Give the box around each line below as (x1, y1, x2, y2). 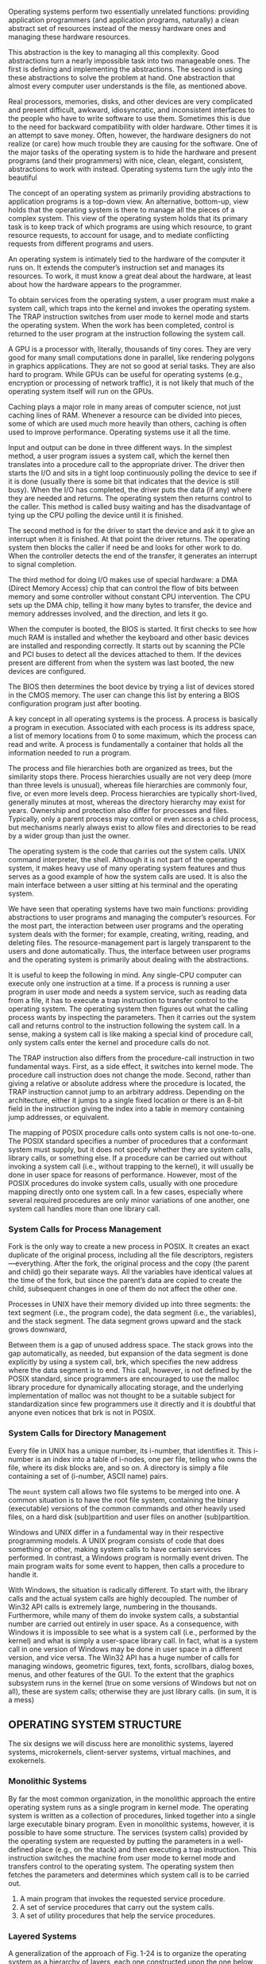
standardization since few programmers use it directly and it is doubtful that (8, 1399, 256, 1409)
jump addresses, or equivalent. (8, 1113, 110, 1122)
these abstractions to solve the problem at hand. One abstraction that (8, 73, 236, 82)
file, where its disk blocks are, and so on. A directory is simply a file (8, 1463, 229, 1472)
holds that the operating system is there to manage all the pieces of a (8, 205, 235, 214)
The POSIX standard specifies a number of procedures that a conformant (8, 1137, 248, 1145)
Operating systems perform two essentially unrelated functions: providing (8, 7, 250, 16)
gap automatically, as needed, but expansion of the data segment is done (8, 1348, 249, 1359)
